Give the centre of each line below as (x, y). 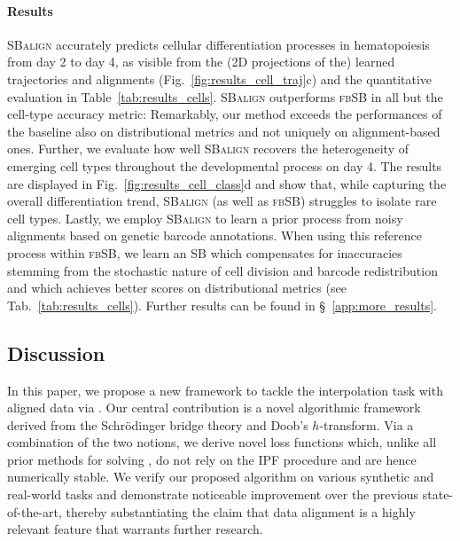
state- (438, 494)
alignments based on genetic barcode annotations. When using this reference (214, 235)
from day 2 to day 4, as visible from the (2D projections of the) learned (201, 62)
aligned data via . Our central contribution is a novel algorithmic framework (214, 408)
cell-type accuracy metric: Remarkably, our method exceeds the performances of (225, 114)
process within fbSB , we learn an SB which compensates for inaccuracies (205, 252)
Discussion (56, 353)
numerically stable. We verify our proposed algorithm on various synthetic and (221, 477)
